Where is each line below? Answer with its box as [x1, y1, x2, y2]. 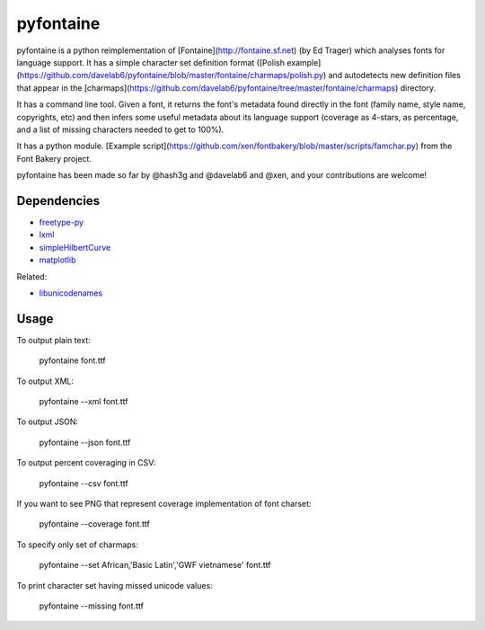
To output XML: [16, 376, 75, 386]
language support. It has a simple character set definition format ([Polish [16, 57, 285, 67]
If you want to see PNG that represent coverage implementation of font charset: [16, 498, 312, 509]
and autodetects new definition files [328, 70, 462, 81]
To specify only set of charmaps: [16, 539, 139, 550]
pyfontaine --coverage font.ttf [39, 519, 150, 529]
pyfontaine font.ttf [39, 355, 107, 366]
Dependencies [16, 193, 101, 209]
